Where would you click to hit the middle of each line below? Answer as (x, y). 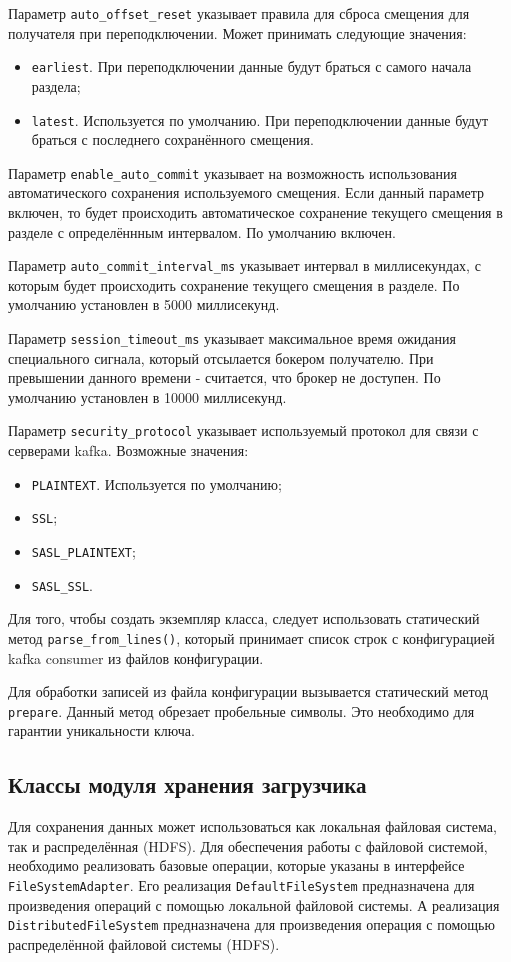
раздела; (56, 85)
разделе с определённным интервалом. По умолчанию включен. (202, 231)
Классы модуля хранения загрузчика (187, 784)
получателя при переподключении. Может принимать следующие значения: (237, 32)
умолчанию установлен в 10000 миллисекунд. (147, 396)
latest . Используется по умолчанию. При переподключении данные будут (260, 119)
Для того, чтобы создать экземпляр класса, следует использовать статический (244, 618)
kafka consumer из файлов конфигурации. (136, 657)
